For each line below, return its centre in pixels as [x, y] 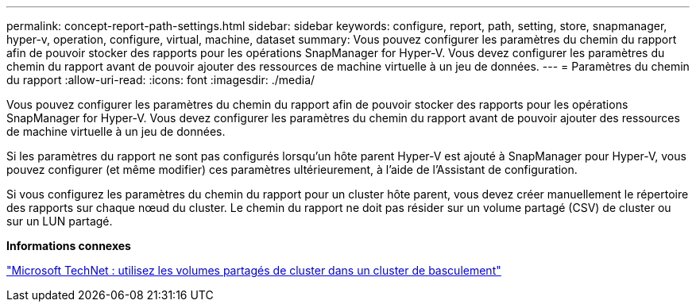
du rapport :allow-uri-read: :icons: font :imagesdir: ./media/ [161, 80]
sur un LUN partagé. [60, 221]
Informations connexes [69, 246]
